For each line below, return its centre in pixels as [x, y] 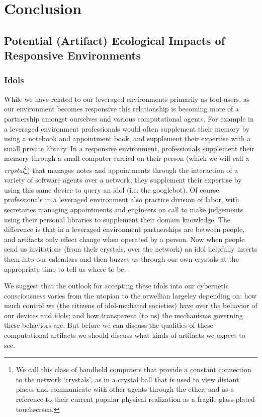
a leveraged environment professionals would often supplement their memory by [127, 128]
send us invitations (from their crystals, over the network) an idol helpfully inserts [131, 249]
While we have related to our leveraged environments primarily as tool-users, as [127, 99]
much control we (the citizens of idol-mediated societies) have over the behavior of [131, 305]
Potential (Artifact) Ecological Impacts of [115, 40]
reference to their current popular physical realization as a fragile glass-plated [135, 399]
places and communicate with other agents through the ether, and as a [125, 389]
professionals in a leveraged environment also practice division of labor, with [122, 199]
